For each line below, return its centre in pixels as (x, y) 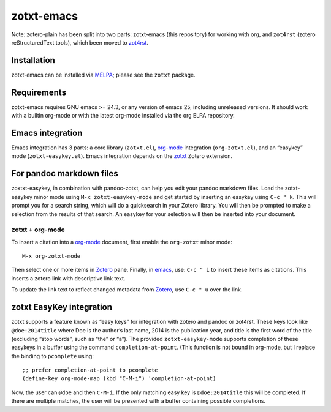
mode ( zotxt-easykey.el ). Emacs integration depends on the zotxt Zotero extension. (122, 156)
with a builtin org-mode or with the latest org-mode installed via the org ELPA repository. (123, 116)
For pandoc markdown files (65, 174)
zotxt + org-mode (38, 230)
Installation (33, 60)
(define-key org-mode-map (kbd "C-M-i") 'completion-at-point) (119, 379)
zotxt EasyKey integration (62, 307)
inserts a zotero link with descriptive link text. (68, 278)
